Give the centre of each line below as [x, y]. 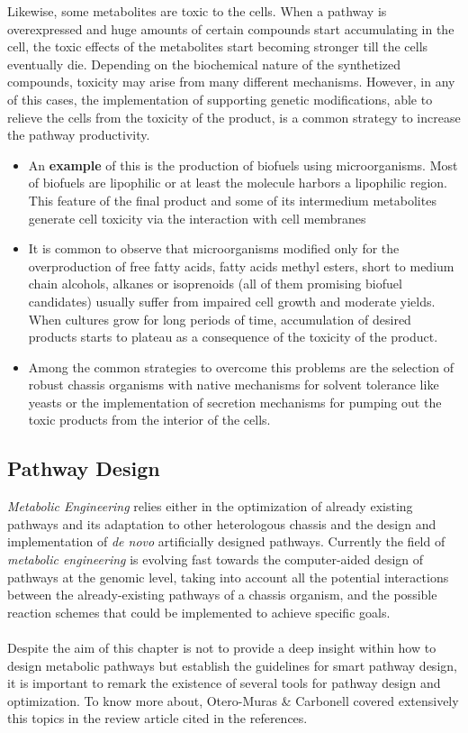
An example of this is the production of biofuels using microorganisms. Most [243, 165]
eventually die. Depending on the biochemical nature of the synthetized [204, 64]
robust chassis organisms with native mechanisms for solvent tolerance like [234, 385]
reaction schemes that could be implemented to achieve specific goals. [199, 612]
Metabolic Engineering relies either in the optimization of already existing [210, 506]
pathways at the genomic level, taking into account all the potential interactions [228, 577]
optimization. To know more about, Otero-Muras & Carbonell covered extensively [233, 700]
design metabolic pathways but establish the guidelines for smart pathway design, [232, 665]
